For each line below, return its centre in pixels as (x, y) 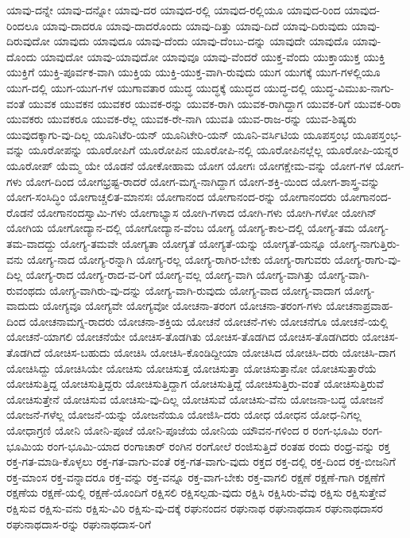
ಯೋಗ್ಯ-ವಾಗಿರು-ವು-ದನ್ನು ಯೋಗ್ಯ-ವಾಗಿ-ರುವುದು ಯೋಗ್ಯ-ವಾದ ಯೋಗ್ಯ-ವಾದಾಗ (195, 290)
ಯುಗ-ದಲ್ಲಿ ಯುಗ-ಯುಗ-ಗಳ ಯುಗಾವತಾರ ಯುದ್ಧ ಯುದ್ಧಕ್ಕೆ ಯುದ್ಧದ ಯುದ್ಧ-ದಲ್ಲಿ (157, 87)
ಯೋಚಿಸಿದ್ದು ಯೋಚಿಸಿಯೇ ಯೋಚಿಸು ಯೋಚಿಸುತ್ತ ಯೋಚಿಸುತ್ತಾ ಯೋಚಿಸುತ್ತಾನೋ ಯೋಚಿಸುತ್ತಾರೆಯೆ (192, 368)
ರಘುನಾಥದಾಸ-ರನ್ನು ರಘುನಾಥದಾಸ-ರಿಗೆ (79, 523)
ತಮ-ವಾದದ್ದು (32, 243)
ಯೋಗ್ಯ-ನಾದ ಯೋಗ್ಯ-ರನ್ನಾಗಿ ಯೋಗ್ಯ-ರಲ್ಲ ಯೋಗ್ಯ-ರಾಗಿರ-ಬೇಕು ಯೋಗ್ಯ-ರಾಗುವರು (179, 259)
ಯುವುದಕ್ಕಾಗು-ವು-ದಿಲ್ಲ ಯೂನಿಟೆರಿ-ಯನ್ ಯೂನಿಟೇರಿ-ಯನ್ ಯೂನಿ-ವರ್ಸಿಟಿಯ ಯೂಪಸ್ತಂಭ (178, 134)
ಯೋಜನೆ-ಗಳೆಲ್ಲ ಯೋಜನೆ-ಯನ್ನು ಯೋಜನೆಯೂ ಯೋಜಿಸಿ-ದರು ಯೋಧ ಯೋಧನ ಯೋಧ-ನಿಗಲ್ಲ (184, 414)
